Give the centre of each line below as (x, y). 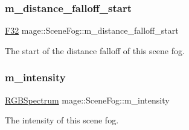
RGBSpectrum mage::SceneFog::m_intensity (87, 100)
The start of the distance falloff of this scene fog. (95, 50)
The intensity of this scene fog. (62, 120)
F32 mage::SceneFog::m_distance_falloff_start (92, 30)
